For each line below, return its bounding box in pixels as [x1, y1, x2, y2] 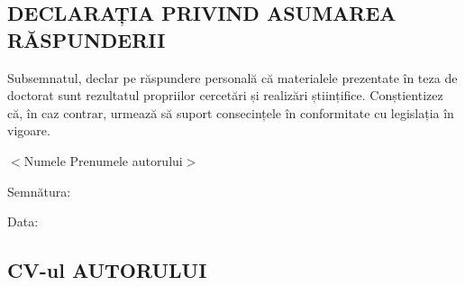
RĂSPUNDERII [7, 25, 166, 53]
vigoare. [7, 121, 50, 140]
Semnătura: [7, 181, 71, 200]
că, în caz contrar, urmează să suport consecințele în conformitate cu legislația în [7, 103, 454, 122]
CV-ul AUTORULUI [7, 256, 207, 284]
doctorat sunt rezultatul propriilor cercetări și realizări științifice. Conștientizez [7, 86, 443, 105]
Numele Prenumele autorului [23, 151, 183, 170]
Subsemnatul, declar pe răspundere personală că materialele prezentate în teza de [7, 68, 458, 87]
